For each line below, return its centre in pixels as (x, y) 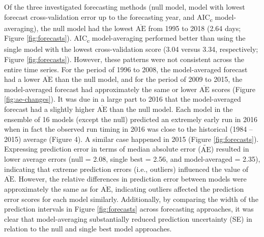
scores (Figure (234, 89)
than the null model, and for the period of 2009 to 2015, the (149, 79)
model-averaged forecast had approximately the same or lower (101, 89)
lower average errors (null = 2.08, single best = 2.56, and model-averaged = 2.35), (132, 159)
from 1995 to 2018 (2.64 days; (195, 28)
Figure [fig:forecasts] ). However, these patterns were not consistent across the (124, 59)
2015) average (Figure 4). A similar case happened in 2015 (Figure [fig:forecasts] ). (131, 139)
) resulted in (230, 149)
